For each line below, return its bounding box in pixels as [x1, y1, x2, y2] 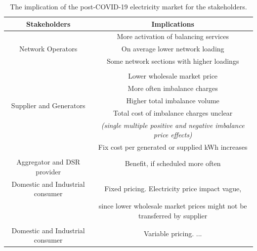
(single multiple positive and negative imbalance [101, 120, 245, 130]
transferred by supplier [138, 210, 208, 220]
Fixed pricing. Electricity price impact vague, [104, 183, 242, 194]
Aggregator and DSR [16, 157, 81, 167]
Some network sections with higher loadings [106, 56, 239, 66]
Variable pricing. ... [143, 228, 202, 238]
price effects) [153, 129, 192, 140]
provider [36, 166, 61, 176]
